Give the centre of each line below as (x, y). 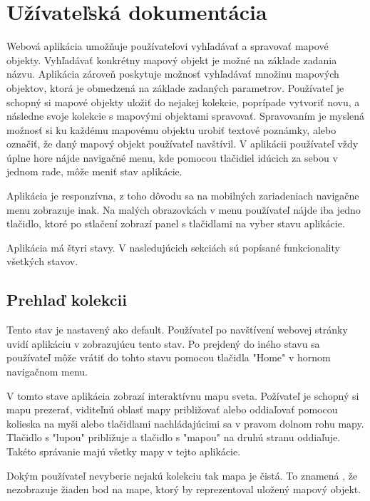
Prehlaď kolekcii (67, 300)
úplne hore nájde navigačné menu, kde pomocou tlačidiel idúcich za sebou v (172, 157)
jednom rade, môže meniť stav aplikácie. (94, 171)
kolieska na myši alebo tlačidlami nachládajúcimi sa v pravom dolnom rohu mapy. (185, 423)
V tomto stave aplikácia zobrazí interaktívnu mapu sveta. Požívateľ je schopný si (183, 395)
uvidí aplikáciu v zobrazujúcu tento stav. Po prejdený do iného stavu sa (163, 343)
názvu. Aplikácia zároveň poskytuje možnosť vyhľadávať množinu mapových (173, 74)
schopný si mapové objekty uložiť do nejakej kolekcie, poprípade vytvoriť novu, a (183, 102)
